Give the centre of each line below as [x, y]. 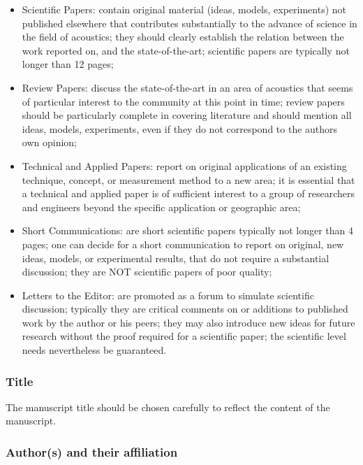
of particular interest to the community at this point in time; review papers [183, 101]
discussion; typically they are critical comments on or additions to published [185, 309]
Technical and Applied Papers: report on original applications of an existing [184, 165]
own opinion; [49, 142]
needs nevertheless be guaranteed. [94, 350]
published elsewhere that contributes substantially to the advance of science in [190, 23]
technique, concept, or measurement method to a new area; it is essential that [188, 179]
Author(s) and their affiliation [92, 451]
